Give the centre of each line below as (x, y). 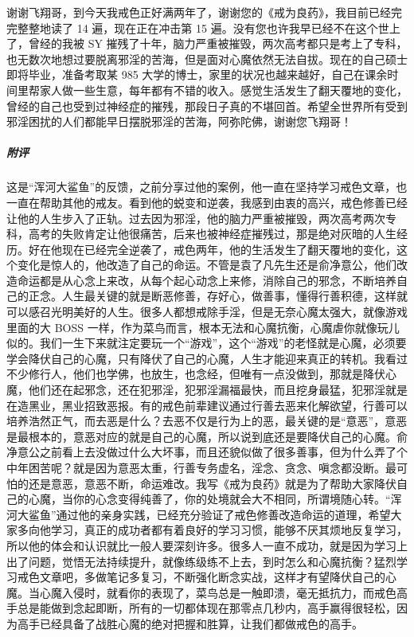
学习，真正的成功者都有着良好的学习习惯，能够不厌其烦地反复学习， (229, 530)
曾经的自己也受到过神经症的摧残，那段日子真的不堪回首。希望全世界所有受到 (207, 106)
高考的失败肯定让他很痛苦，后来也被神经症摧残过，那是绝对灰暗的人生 (212, 234)
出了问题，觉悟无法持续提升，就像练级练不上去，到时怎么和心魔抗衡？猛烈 (201, 561)
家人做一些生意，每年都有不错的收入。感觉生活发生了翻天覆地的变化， (223, 90)
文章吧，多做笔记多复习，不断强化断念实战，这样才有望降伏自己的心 (218, 577)
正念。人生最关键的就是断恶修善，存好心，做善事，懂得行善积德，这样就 (218, 296)
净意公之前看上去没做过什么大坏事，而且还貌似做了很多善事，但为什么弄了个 (207, 452)
